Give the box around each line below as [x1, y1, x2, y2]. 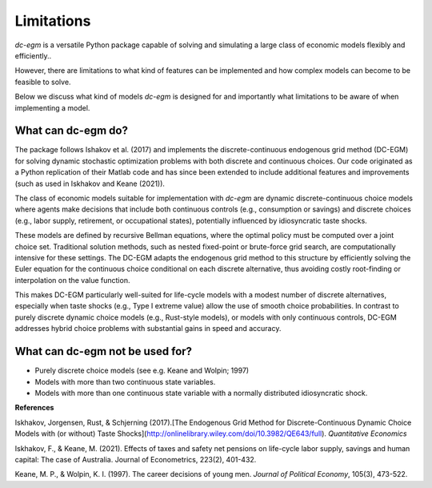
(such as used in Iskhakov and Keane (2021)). [14, 179, 166, 188]
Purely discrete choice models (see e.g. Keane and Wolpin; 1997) [34, 365, 250, 376]
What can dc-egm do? [14, 124, 128, 138]
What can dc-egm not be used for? [14, 345, 192, 358]
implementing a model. [14, 103, 90, 112]
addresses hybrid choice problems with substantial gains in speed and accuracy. [14, 324, 282, 333]
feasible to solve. [14, 77, 71, 87]
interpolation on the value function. [14, 275, 130, 284]
